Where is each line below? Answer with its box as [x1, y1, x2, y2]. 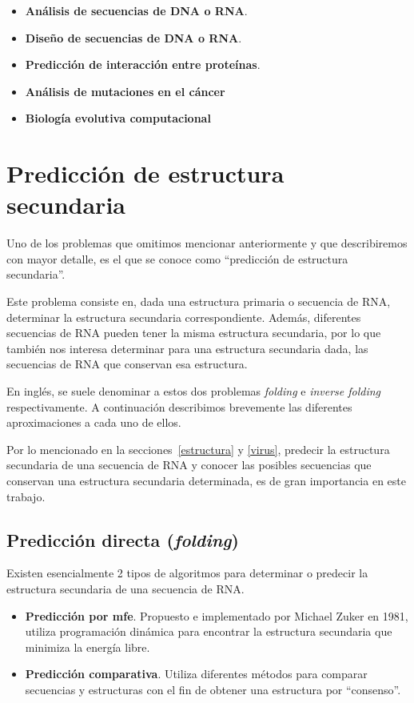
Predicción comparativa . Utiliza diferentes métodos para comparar [25, 665, 368, 682]
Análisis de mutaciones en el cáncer [25, 82, 225, 99]
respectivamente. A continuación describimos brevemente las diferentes [6, 398, 352, 415]
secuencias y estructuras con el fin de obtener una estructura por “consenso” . [25, 681, 401, 697]
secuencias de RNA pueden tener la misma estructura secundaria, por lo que [6, 324, 381, 341]
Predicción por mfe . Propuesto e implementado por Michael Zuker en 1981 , [25, 607, 408, 624]
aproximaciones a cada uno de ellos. [6, 414, 181, 431]
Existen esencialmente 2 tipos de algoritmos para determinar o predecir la [6, 564, 368, 581]
